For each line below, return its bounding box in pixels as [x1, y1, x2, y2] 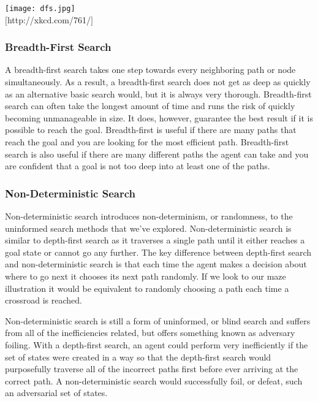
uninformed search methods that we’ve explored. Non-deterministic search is [5, 221, 292, 234]
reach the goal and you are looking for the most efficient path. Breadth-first [5, 136, 289, 148]
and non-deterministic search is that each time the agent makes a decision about [5, 258, 307, 270]
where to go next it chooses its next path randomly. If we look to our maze [5, 270, 286, 282]
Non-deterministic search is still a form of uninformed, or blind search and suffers [5, 314, 311, 327]
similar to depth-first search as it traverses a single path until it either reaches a [5, 234, 305, 246]
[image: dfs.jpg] [5, 4, 75, 13]
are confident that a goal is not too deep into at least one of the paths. [5, 159, 270, 172]
